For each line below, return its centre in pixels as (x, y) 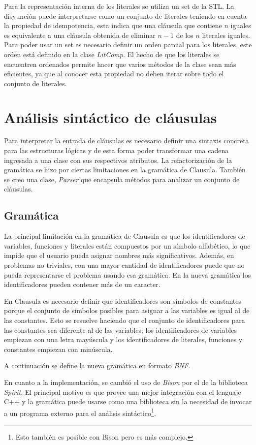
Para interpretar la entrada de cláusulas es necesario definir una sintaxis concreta (127, 141)
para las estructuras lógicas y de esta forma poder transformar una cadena (116, 150)
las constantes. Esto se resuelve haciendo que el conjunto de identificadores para (125, 320)
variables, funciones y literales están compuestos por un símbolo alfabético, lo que (127, 245)
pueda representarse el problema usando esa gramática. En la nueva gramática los (128, 274)
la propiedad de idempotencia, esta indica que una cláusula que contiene (113, 25)
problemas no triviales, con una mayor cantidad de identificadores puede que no (124, 265)
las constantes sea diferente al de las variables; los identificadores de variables (120, 330)
